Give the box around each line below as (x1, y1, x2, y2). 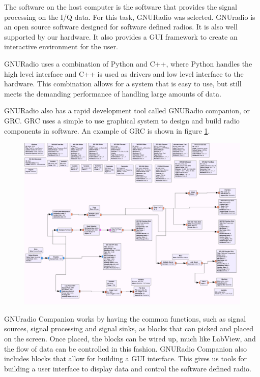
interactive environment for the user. (4, 41, 118, 52)
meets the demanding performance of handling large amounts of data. (4, 88, 221, 99)
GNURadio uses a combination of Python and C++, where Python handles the (4, 58, 252, 69)
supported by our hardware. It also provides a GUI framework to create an (4, 31, 238, 42)
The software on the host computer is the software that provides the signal (4, 2, 237, 12)
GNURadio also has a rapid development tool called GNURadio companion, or (4, 105, 250, 116)
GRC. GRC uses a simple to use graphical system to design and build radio (4, 115, 240, 125)
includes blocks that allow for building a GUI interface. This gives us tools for (4, 353, 247, 364)
